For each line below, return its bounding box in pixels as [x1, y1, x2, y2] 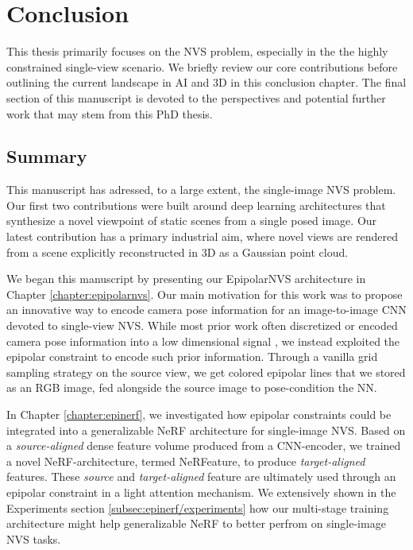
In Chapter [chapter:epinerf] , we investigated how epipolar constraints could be [6, 406, 392, 423]
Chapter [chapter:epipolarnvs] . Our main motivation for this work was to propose [6, 285, 403, 302]
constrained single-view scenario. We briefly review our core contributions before [6, 58, 398, 75]
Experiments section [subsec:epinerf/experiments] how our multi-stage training [6, 499, 389, 516]
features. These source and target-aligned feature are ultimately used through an [6, 468, 396, 485]
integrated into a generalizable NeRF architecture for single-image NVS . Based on [6, 421, 406, 438]
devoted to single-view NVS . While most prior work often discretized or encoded [6, 317, 398, 334]
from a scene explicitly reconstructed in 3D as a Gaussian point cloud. [6, 243, 349, 260]
